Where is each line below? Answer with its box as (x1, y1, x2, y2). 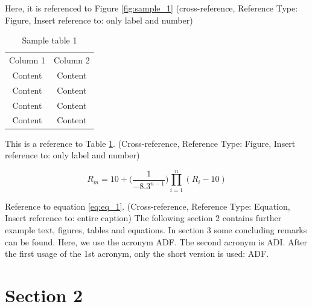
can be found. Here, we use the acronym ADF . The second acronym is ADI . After (5, 235, 308, 248)
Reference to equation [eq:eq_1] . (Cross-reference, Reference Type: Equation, (5, 199, 290, 212)
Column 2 (53, 54, 90, 66)
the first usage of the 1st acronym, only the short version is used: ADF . (5, 247, 269, 260)
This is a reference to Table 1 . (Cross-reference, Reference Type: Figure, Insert (5, 137, 296, 149)
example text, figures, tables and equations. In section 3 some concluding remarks (5, 224, 307, 236)
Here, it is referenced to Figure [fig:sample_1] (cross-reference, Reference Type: (5, 2, 298, 14)
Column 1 (9, 54, 45, 66)
